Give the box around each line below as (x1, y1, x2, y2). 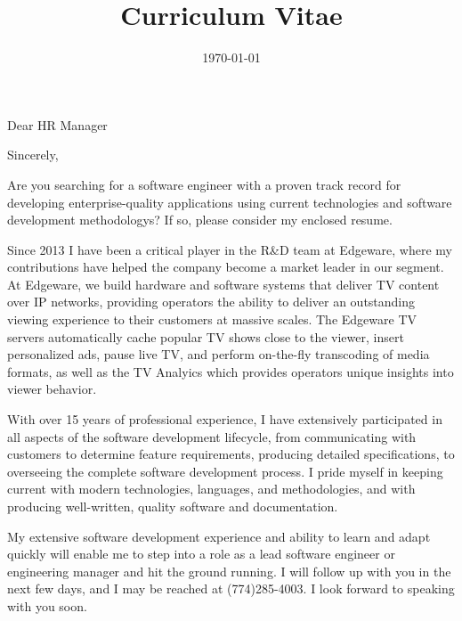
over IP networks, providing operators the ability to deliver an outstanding (7, 292, 416, 311)
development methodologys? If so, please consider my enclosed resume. (7, 210, 393, 229)
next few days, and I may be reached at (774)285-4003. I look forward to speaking (7, 579, 455, 598)
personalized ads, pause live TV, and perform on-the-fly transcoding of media (7, 345, 430, 364)
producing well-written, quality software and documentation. (7, 497, 338, 515)
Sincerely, (7, 145, 59, 164)
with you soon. (7, 596, 87, 615)
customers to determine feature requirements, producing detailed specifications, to (7, 445, 455, 463)
